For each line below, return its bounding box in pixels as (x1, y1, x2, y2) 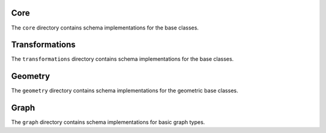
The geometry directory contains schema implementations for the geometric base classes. (11, 87, 238, 94)
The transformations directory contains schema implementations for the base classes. (11, 55, 234, 63)
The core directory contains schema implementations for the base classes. (11, 24, 199, 31)
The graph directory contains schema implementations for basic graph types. (11, 119, 205, 126)
